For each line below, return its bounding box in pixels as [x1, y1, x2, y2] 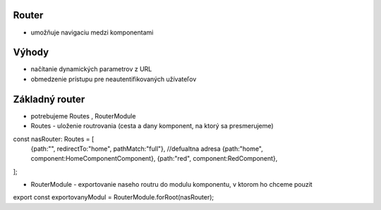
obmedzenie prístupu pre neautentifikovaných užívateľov [30, 75, 197, 83]
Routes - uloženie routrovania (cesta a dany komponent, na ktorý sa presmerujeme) [30, 122, 274, 130]
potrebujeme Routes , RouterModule [30, 111, 136, 120]
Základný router [13, 93, 85, 105]
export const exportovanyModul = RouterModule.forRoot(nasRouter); [13, 193, 214, 202]
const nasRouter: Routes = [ [13, 135, 95, 143]
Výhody [13, 47, 49, 58]
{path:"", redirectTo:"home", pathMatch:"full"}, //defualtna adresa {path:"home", [30, 144, 264, 153]
